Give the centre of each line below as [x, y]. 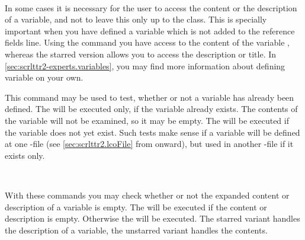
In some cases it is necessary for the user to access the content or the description [151, 7]
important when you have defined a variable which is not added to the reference [150, 31]
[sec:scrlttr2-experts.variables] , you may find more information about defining [145, 65]
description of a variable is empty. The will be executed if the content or [136, 207]
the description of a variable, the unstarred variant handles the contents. [136, 230]
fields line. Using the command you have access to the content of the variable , [147, 42]
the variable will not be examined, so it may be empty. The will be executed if [147, 120]
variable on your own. [44, 77]
